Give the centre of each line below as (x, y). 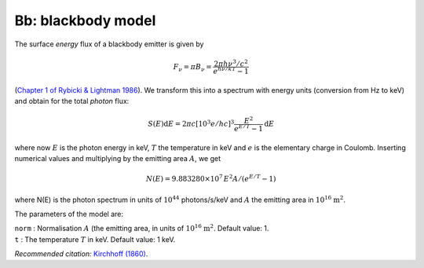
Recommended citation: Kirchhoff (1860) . (81, 254)
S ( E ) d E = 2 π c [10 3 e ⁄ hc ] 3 (191, 123)
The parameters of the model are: (69, 214)
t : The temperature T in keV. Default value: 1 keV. (95, 239)
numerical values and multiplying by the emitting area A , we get (118, 158)
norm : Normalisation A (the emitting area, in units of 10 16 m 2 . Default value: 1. (142, 228)
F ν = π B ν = (192, 68)
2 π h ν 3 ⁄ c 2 (231, 63)
